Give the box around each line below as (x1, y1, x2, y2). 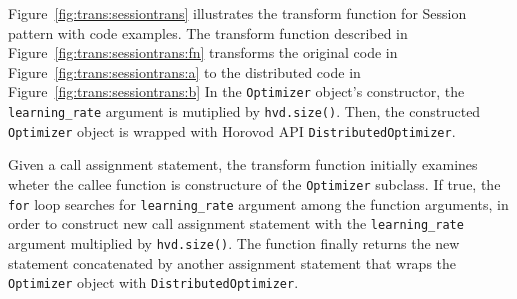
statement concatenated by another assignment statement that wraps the (8, 252, 457, 273)
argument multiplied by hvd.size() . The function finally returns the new (8, 232, 460, 253)
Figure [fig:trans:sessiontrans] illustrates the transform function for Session (8, 3, 467, 23)
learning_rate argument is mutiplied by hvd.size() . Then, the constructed (8, 101, 481, 122)
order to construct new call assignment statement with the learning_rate (8, 213, 464, 234)
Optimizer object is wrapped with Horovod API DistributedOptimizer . (8, 120, 456, 141)
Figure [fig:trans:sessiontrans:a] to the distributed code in (8, 61, 361, 82)
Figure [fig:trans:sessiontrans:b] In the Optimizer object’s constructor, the (8, 81, 465, 102)
